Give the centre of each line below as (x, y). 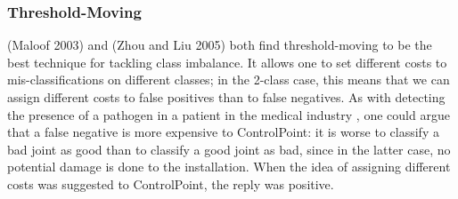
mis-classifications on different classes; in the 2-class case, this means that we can (229, 80)
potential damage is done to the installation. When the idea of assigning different (229, 167)
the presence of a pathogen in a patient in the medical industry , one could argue (229, 114)
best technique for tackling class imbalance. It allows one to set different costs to (227, 62)
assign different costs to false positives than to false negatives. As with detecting (226, 97)
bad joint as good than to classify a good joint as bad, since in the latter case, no (229, 149)
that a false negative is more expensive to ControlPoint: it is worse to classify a (223, 132)
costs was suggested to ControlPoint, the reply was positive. (171, 183)
